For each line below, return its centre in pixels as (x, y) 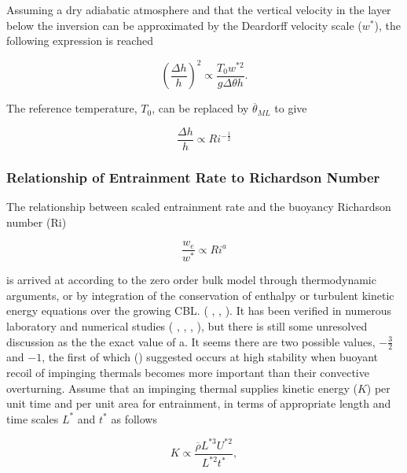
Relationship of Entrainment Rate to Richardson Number (193, 177)
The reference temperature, (72, 108)
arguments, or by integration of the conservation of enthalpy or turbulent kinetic (200, 295)
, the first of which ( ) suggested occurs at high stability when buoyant (210, 357)
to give (291, 108)
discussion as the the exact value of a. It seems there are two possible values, (191, 341)
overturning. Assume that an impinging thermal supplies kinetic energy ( (182, 388)
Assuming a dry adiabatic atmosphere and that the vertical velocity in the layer (199, 9)
